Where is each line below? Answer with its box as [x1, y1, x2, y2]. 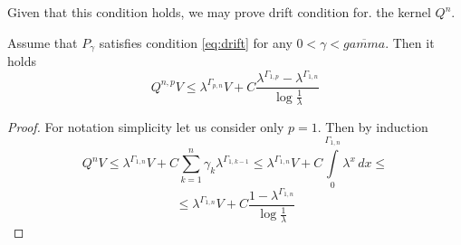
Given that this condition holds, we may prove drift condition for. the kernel [7, 3, 431, 21]
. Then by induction [317, 118, 428, 137]
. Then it [385, 33, 435, 52]
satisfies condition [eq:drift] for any [99, 33, 293, 52]
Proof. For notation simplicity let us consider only [7, 118, 284, 137]
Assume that [7, 33, 78, 52]
